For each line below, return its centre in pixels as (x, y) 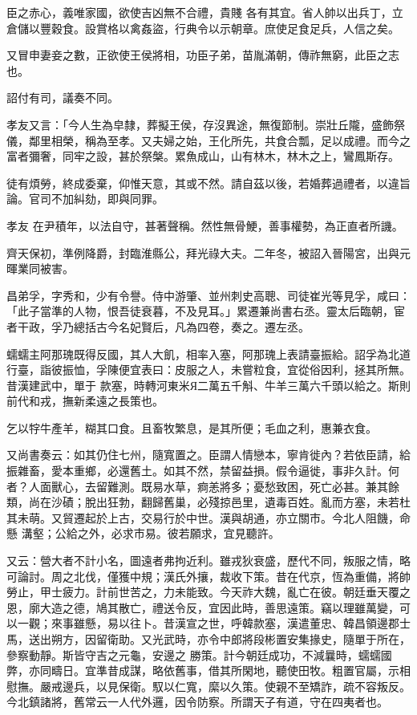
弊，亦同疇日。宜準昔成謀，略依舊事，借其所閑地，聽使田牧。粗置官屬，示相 (208, 670)
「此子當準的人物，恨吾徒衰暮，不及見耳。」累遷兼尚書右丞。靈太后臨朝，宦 (206, 311)
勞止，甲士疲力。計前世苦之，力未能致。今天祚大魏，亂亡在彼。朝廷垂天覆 (203, 592)
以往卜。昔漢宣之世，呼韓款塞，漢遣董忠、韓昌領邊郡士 (264, 623)
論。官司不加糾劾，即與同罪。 (85, 199)
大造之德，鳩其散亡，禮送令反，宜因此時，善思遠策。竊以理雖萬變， (219, 607)
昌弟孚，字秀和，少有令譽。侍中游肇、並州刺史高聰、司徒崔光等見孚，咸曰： (208, 295)
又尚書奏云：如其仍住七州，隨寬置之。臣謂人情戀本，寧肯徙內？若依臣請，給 (208, 455)
